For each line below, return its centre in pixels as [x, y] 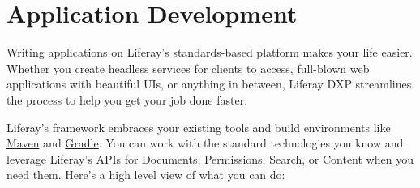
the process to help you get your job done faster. [127, 99]
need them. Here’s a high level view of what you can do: [146, 175]
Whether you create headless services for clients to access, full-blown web [188, 68]
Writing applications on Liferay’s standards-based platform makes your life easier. [210, 52]
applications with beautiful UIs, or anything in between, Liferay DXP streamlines [209, 84]
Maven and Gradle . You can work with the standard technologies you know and [205, 143]
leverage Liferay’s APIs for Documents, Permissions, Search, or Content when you [210, 158]
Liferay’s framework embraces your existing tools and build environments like [199, 127]
